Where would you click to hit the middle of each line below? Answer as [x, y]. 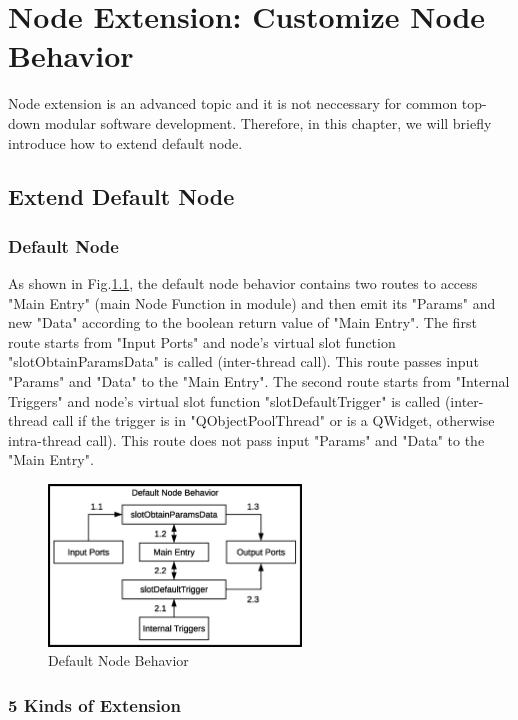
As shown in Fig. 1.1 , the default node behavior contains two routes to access [243, 283]
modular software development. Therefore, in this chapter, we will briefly [268, 122]
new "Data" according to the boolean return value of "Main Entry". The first [242, 322]
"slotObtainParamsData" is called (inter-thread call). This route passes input [243, 361]
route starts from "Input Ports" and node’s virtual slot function [202, 341]
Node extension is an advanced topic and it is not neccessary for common [233, 103]
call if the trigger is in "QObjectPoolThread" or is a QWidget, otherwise [273, 420]
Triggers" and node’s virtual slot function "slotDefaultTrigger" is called [224, 400]
